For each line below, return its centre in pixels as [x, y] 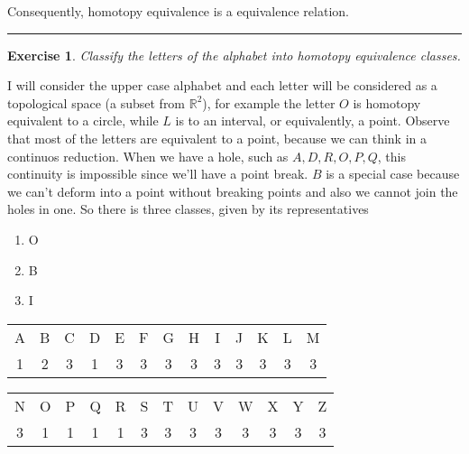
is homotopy [387, 102]
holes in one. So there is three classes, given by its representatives [188, 209]
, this [391, 156]
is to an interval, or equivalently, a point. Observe [313, 120]
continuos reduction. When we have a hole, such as [148, 156]
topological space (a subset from [97, 102]
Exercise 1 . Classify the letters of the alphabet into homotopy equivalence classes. [234, 55]
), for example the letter [269, 102]
